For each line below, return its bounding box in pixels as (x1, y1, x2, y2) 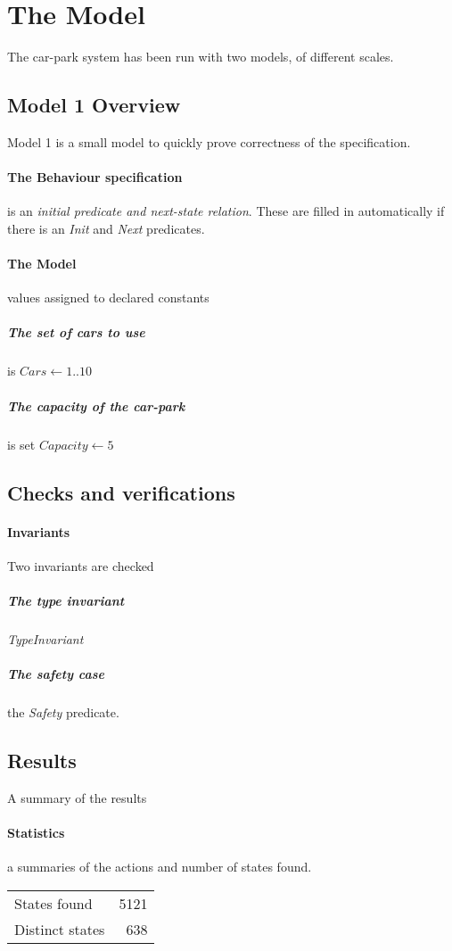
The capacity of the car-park (7, 396, 185, 415)
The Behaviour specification (7, 168, 183, 186)
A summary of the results (7, 788, 147, 806)
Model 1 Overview (7, 91, 181, 119)
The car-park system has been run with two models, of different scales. (7, 47, 394, 66)
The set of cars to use (7, 323, 145, 342)
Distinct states (14, 918, 105, 939)
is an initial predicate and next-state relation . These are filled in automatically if (7, 202, 445, 220)
